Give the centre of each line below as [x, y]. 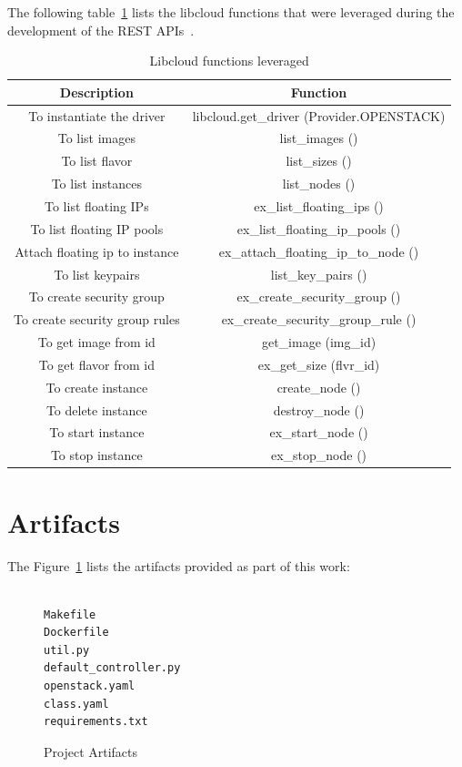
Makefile [70, 614]
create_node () [319, 387]
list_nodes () [319, 184]
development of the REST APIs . [101, 30]
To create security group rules [97, 319]
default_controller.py [112, 668]
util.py [67, 650]
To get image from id [96, 342]
